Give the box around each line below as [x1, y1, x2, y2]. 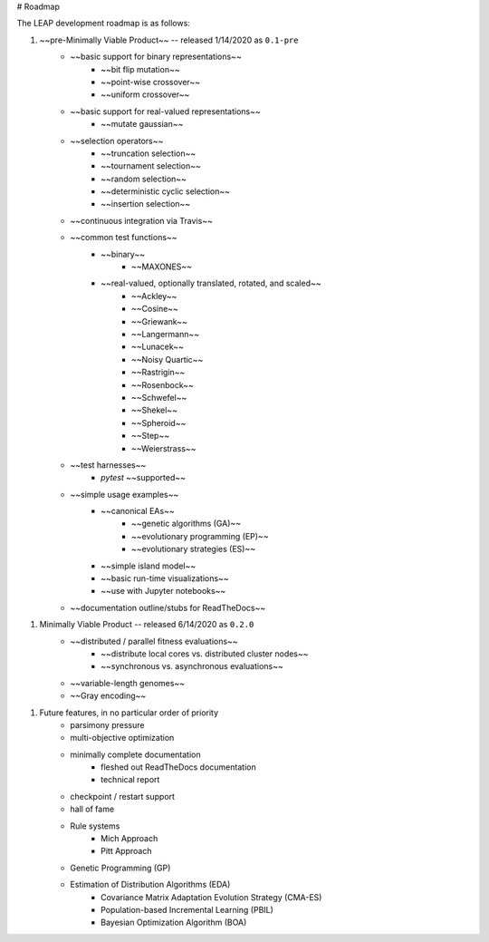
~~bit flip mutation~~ [101, 63, 180, 74]
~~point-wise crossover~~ [101, 76, 201, 87]
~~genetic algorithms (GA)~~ [131, 518, 242, 529]
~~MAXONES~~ [131, 261, 193, 272]
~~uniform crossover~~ [101, 89, 190, 100]
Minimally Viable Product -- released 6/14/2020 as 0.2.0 [39, 619, 254, 630]
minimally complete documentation [70, 749, 201, 760]
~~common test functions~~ [70, 232, 177, 243]
